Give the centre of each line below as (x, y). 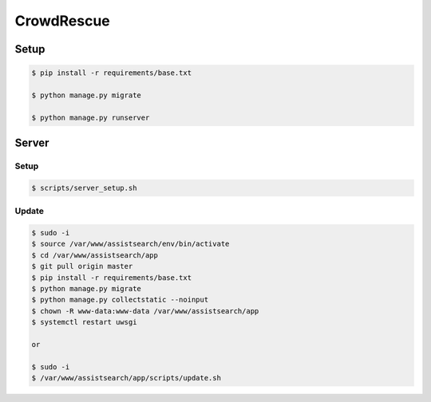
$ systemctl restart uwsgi (84, 322)
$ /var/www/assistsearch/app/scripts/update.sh (126, 378)
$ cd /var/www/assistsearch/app (95, 255)
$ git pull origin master (82, 266)
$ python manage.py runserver (91, 117)
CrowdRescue (63, 21)
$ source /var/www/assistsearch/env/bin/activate (130, 244)
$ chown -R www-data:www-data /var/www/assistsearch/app (145, 311)
